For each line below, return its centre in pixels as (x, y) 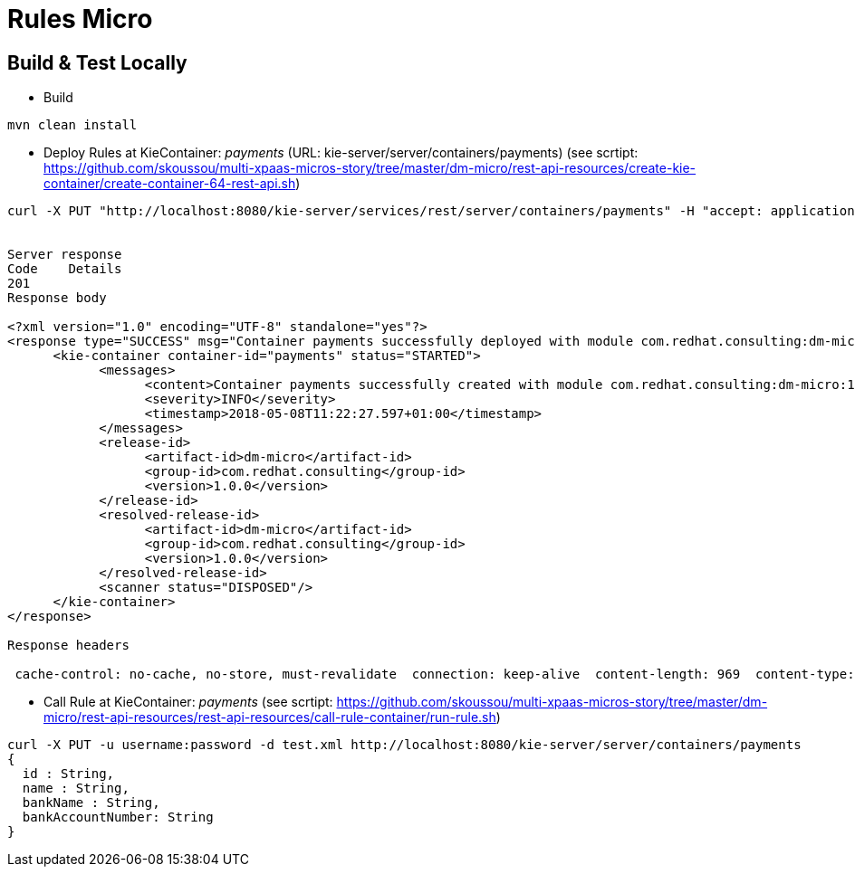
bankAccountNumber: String (118, 817)
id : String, (68, 774)
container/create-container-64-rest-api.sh (170, 184)
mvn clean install (72, 125)
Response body (57, 298)
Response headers (68, 646)
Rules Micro (80, 19)
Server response (65, 255)
